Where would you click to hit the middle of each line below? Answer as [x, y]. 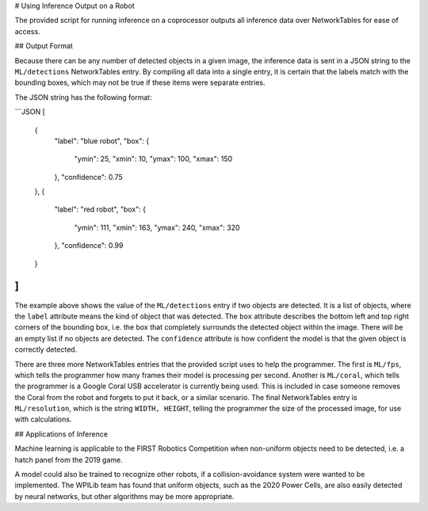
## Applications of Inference [61, 434]
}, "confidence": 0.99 [89, 246]
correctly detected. [46, 349]
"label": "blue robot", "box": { [102, 141]
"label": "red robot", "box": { [100, 209]
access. [27, 31]
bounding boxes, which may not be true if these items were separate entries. [140, 82]
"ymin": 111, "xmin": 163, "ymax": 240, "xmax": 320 [157, 227]
